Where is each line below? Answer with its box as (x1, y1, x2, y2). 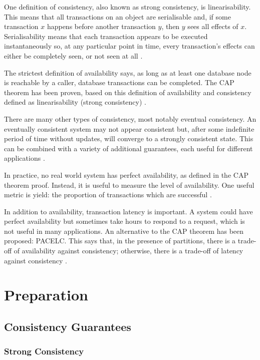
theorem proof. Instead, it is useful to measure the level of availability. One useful (4, 179, 254, 190)
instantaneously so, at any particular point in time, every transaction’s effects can (4, 41, 255, 51)
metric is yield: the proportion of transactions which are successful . (4, 189, 212, 200)
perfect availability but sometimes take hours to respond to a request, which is (4, 216, 245, 226)
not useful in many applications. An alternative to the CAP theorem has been (4, 225, 244, 236)
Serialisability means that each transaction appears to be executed (4, 31, 208, 41)
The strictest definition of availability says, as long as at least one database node (4, 67, 251, 78)
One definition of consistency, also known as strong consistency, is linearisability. (4, 2, 251, 12)
